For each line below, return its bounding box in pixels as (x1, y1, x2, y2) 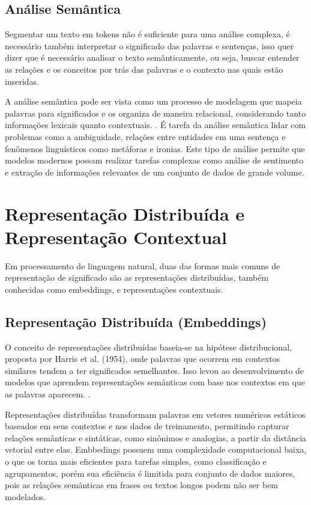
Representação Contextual (5, 224, 227, 249)
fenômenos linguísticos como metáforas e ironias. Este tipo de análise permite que (5, 142, 305, 155)
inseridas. (5, 75, 39, 87)
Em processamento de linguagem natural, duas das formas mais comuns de (5, 259, 280, 272)
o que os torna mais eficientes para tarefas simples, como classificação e (5, 454, 267, 467)
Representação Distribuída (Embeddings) (5, 312, 267, 331)
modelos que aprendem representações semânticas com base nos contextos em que (5, 376, 305, 388)
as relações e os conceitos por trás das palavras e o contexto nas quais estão (5, 63, 283, 75)
